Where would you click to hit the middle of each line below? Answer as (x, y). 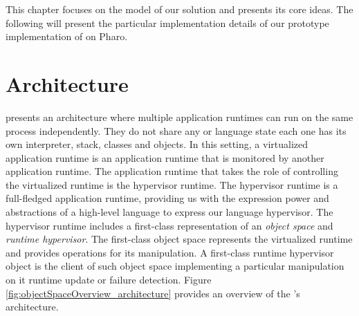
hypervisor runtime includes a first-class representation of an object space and (169, 225)
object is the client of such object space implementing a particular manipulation (175, 266)
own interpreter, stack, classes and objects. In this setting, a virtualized (157, 144)
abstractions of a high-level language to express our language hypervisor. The (169, 212)
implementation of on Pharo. (67, 36)
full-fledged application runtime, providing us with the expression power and (167, 198)
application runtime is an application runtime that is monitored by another (165, 157)
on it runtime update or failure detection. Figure (109, 280)
